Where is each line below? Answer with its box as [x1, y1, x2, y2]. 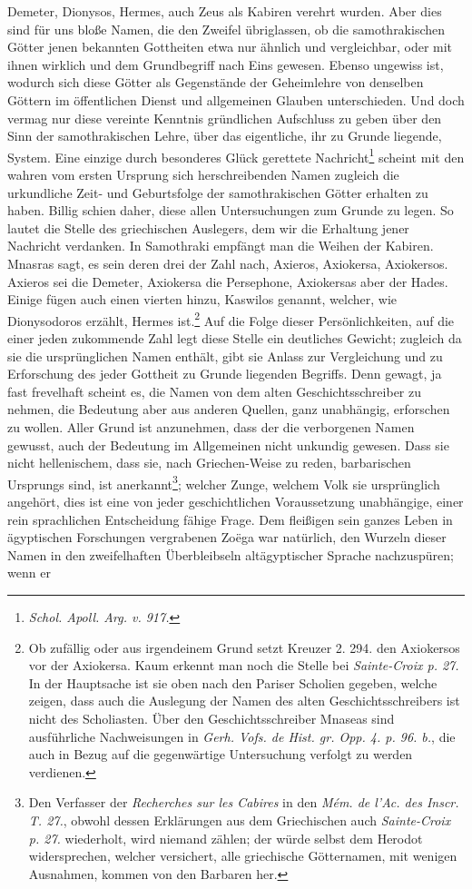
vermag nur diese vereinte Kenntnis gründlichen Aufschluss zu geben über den [7, 108, 442, 127]
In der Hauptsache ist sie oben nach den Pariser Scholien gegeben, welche [28, 673, 438, 692]
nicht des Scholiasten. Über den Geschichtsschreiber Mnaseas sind [28, 708, 395, 727]
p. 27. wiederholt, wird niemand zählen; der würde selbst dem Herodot [28, 828, 423, 847]
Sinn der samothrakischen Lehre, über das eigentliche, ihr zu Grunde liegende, [7, 126, 442, 145]
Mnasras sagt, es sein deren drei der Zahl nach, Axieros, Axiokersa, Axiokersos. [7, 253, 448, 272]
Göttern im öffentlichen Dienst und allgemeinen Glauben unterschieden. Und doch [7, 90, 465, 109]
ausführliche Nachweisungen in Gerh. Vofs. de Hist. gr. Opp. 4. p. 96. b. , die [28, 726, 456, 746]
